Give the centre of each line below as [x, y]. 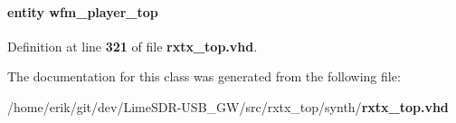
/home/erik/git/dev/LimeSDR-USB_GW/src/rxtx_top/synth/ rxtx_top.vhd [228, 106]
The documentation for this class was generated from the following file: [204, 76]
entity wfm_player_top [83, 11]
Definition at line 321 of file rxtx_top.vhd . [133, 46]
